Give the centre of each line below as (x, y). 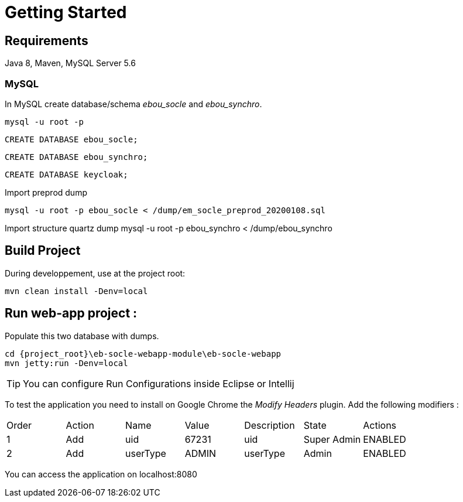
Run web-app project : (71, 313)
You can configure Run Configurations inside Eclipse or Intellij (159, 383)
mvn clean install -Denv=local (76, 291)
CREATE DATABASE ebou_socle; (71, 139)
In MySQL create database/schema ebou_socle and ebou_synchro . (133, 104)
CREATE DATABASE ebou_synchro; (76, 157)
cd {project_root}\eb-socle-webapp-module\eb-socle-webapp (143, 354)
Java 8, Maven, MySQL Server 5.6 (70, 63)
